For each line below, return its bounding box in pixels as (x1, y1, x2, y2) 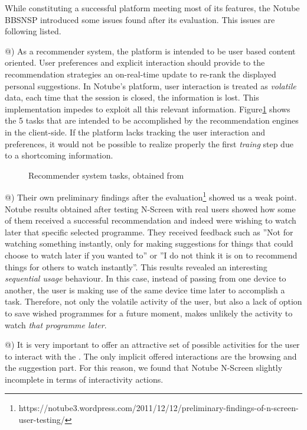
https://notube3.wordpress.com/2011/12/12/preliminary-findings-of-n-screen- (18, 402, 299, 414)
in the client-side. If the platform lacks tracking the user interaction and (5, 125, 265, 138)
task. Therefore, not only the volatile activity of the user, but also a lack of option (5, 295, 302, 308)
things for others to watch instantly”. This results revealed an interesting (5, 260, 267, 273)
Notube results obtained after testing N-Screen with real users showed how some (5, 202, 296, 215)
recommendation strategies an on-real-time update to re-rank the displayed (5, 67, 276, 80)
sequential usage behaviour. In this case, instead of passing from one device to (5, 272, 286, 284)
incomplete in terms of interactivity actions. (5, 373, 164, 385)
